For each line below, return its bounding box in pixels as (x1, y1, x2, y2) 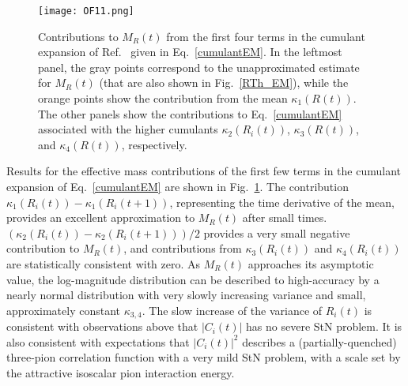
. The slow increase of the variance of (142, 302, 323, 318)
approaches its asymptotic (247, 255, 374, 272)
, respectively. (121, 136, 187, 152)
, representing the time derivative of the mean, (169, 193, 395, 210)
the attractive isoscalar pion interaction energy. (6, 364, 235, 380)
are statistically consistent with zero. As (6, 255, 201, 272)
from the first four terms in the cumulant (166, 28, 365, 44)
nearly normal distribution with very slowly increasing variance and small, (6, 287, 366, 303)
